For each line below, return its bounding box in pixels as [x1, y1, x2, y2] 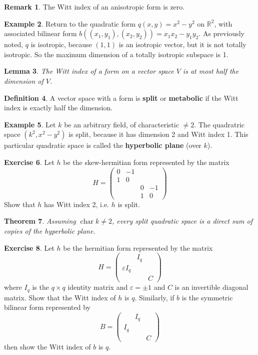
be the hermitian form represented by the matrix [63, 242, 213, 253]
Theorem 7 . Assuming [4, 216, 76, 226]
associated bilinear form [4, 28, 77, 39]
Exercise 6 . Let [4, 156, 54, 167]
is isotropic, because [30, 39, 92, 50]
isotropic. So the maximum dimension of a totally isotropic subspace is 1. [4, 49, 228, 59]
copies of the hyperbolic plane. [4, 225, 95, 236]
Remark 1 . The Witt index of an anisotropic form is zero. [4, 2, 185, 12]
